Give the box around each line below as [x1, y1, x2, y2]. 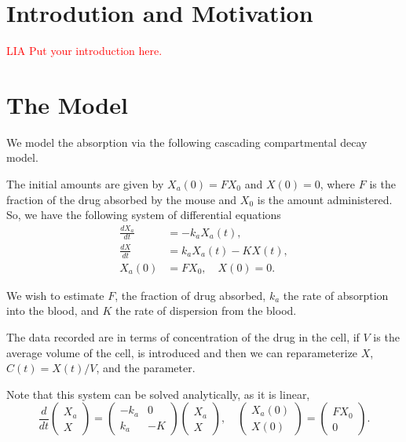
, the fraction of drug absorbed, [115, 287, 266, 303]
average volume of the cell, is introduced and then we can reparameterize [6, 344, 358, 360]
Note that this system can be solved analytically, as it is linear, [6, 385, 310, 402]
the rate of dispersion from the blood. [115, 302, 297, 319]
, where [320, 176, 356, 192]
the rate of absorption [283, 287, 389, 303]
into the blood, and [6, 302, 99, 319]
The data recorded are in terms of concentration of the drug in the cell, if [6, 328, 360, 345]
